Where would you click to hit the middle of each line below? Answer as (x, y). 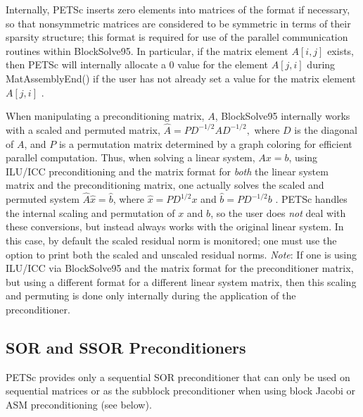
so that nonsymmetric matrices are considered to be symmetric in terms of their (178, 23)
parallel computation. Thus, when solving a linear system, (130, 157)
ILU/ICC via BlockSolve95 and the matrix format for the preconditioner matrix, (180, 268)
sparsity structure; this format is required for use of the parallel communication (177, 37)
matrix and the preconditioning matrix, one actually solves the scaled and (165, 185)
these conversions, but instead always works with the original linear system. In (175, 226)
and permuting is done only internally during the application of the (151, 295)
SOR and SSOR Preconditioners (126, 347)
